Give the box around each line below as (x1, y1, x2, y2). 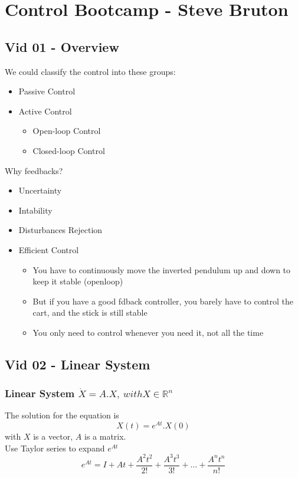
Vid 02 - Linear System (5, 355, 150, 373)
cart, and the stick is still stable (32, 306, 148, 319)
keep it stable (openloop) (32, 275, 123, 287)
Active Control (18, 104, 72, 117)
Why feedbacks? (5, 164, 63, 176)
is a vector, (33, 430, 73, 443)
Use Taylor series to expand (5, 441, 105, 454)
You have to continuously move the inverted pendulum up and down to (32, 263, 291, 276)
